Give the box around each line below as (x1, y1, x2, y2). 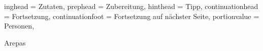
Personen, (4, 20, 35, 31)
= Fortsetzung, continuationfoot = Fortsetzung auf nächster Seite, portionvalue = (4, 10, 259, 21)
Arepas (4, 37, 26, 47)
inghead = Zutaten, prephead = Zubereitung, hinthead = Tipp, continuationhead (4, 1, 258, 11)
